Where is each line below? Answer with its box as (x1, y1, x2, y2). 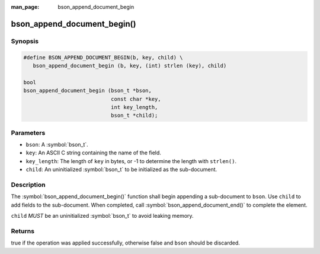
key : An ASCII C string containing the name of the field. (25, 149, 161, 157)
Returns (11, 227, 35, 235)
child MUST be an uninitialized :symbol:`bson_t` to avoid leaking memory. (11, 212, 194, 220)
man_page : (11, 4, 40, 10)
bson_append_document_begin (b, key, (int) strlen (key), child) (33, 62, 227, 69)
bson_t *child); (110, 112, 158, 119)
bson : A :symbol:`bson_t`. (25, 141, 88, 148)
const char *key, (110, 96, 161, 102)
